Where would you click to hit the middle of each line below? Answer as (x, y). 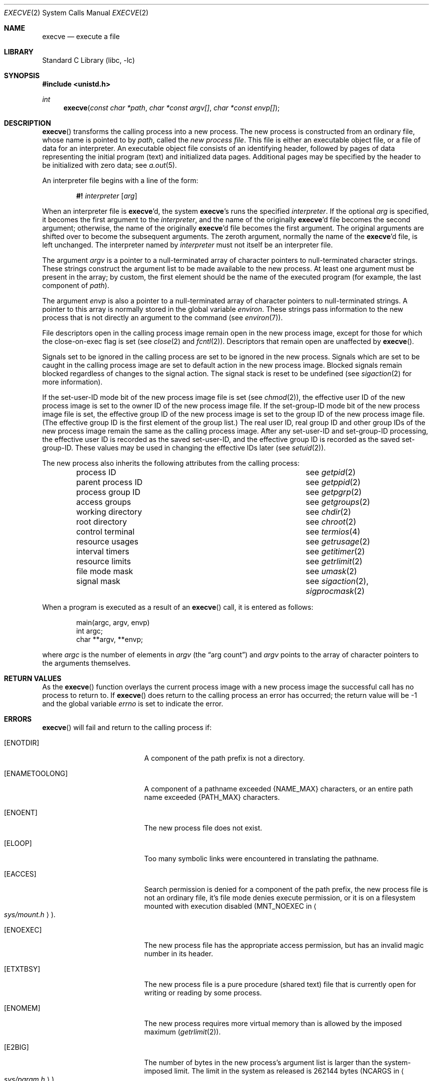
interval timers (103, 551)
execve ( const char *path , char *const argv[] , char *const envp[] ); (172, 108)
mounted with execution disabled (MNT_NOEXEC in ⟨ (230, 906)
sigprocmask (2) (335, 591)
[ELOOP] (18, 843)
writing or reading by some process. (203, 993)
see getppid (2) (333, 482)
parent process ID (109, 482)
